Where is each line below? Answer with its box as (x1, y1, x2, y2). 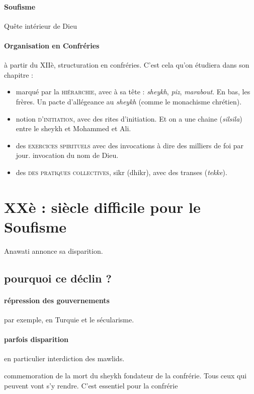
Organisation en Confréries (4, 40, 100, 50)
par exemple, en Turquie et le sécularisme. (4, 314, 134, 325)
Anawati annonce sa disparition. (4, 245, 103, 256)
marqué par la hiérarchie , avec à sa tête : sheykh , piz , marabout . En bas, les (16, 86, 250, 97)
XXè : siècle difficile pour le (4, 196, 201, 217)
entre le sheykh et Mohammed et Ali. (16, 123, 131, 134)
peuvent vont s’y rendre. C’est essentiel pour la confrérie (4, 380, 178, 390)
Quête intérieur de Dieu (4, 20, 77, 31)
